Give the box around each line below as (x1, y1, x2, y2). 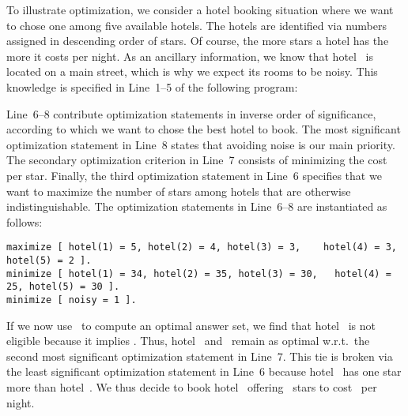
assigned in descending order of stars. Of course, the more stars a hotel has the (6, 32, 389, 49)
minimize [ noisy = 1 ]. (6, 294, 137, 305)
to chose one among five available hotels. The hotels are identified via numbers (6, 17, 387, 33)
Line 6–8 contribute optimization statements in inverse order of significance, (6, 105, 376, 122)
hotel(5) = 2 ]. (6, 254, 92, 266)
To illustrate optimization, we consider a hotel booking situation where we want (6, 2, 394, 17)
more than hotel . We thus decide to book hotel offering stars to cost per (6, 378, 377, 395)
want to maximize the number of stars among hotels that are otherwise (6, 182, 351, 199)
